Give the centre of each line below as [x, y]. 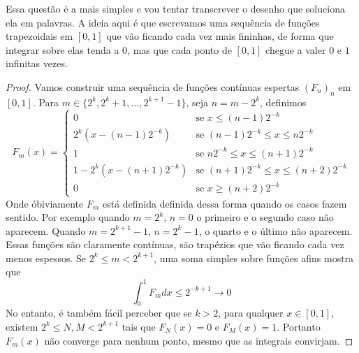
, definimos [283, 102]
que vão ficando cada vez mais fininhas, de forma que [220, 36]
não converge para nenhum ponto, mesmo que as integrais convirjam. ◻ [199, 340]
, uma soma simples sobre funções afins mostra [254, 258]
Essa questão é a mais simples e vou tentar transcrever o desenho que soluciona [175, 8]
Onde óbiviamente [45, 203]
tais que [139, 326]
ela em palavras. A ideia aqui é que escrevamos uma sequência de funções [163, 22]
